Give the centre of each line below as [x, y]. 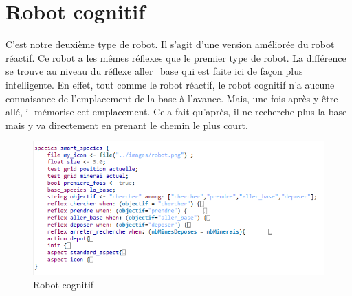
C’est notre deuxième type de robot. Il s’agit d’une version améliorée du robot [170, 44]
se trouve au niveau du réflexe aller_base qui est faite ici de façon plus [154, 71]
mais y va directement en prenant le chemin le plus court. [127, 125]
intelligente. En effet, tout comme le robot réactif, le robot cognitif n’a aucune [170, 84]
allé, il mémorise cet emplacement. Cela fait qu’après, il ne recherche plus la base [176, 112]
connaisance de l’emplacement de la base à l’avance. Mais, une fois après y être [172, 98]
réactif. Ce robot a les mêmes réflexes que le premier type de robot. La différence [176, 57]
